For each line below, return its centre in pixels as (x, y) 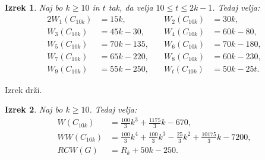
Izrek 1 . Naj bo (34, 7)
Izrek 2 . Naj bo (34, 109)
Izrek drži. (23, 89)
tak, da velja (131, 7)
